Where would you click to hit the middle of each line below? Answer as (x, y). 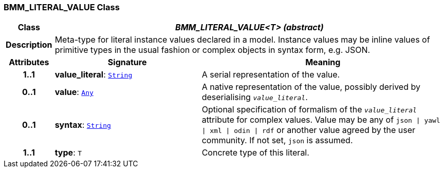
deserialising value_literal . (255, 97)
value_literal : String (94, 75)
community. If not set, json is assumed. (277, 140)
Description (29, 45)
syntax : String (83, 125)
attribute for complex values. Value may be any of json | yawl (321, 120)
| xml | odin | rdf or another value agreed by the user (309, 130)
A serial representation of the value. (271, 75)
